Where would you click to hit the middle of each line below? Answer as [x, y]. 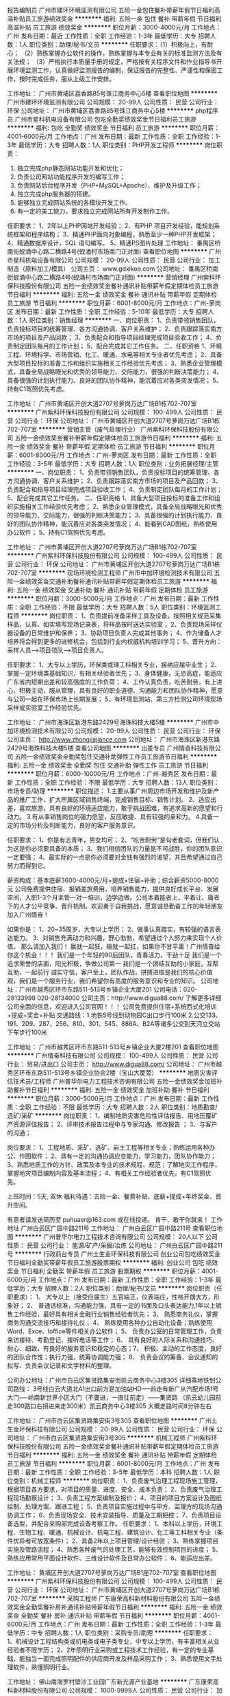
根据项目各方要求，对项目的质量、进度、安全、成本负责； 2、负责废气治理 [112, 1489]
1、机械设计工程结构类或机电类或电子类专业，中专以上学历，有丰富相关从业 [113, 1641]
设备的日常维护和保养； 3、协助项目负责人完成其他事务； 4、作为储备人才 [117, 633]
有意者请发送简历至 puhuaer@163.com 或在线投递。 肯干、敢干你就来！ [108, 1219]
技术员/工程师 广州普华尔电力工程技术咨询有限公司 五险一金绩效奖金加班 [115, 1081]
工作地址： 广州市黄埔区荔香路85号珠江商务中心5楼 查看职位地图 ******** [112, 93]
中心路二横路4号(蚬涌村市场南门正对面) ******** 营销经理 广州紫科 [120, 277]
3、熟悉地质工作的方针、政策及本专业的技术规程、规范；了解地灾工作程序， [114, 1164]
